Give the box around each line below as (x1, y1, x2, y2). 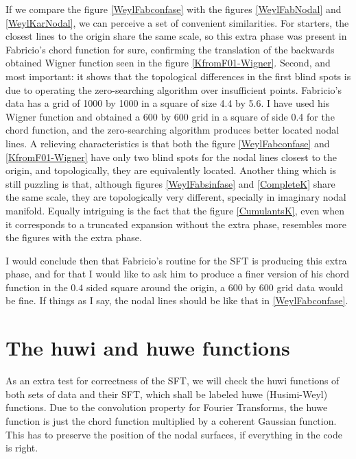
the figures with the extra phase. (5, 230, 142, 245)
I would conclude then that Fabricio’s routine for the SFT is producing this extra (5, 253, 347, 267)
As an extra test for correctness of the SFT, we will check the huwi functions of (5, 373, 340, 388)
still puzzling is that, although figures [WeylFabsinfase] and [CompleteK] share (5, 176, 335, 190)
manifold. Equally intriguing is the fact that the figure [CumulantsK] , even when (5, 203, 344, 217)
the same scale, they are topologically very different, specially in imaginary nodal (5, 190, 346, 204)
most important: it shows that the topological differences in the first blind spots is (5, 69, 351, 83)
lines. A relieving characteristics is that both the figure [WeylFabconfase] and (5, 136, 330, 150)
